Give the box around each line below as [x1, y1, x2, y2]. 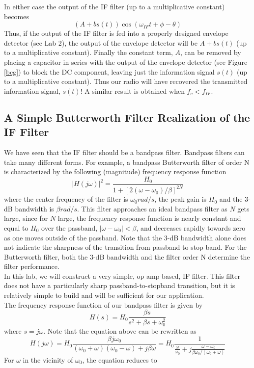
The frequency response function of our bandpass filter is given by [4, 299, 203, 310]
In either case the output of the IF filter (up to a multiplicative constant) [4, 1, 225, 11]
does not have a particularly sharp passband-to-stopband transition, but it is [4, 280, 235, 290]
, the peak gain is [154, 194, 207, 204]
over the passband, [41, 222, 98, 233]
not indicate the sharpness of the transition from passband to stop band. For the [4, 242, 247, 252]
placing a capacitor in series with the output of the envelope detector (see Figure [4, 56, 248, 67]
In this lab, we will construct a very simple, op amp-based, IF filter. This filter [4, 270, 240, 281]
